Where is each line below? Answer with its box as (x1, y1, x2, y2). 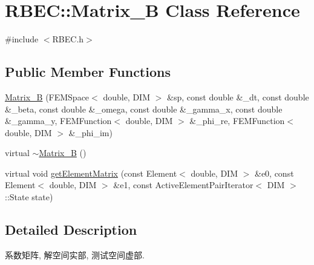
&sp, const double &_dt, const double (167, 90, 309, 103)
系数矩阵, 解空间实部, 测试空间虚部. (5, 248, 145, 261)
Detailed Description (5, 220, 137, 239)
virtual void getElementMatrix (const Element (5, 166, 177, 179)
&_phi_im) (68, 126, 113, 139)
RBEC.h (52, 33, 84, 45)
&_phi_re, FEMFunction (189, 114, 285, 127)
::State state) (5, 191, 53, 203)
